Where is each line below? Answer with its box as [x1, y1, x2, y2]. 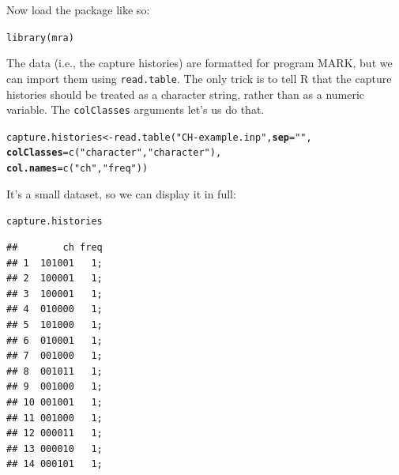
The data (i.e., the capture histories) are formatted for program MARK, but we [6, 55, 393, 71]
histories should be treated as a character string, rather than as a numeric [6, 85, 365, 102]
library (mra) [6, 32, 74, 43]
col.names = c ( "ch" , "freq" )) [6, 163, 149, 175]
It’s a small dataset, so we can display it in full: [6, 185, 236, 202]
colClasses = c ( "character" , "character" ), [6, 147, 222, 159]
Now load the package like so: [6, 2, 150, 17]
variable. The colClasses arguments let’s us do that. [6, 101, 265, 118]
